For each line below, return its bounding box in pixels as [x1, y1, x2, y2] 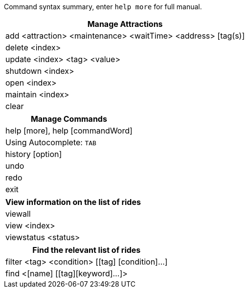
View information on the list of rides [5, 197, 141, 207]
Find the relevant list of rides [32, 245, 141, 255]
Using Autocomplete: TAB [5, 137, 96, 147]
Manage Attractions [87, 19, 163, 29]
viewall [5, 209, 31, 219]
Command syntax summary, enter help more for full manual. [4, 2, 202, 11]
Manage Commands [30, 114, 107, 124]
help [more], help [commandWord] [5, 126, 133, 135]
